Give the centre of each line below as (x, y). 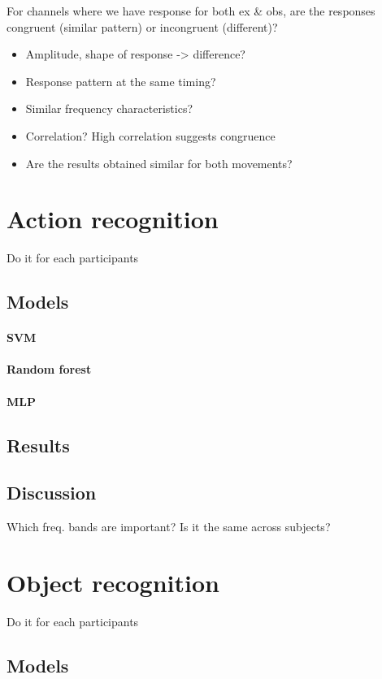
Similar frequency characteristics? (109, 108)
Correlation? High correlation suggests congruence (150, 135)
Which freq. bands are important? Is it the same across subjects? (169, 527)
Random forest (49, 369)
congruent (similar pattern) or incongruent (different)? (142, 26)
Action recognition (113, 219)
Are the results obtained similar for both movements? (159, 163)
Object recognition (113, 582)
